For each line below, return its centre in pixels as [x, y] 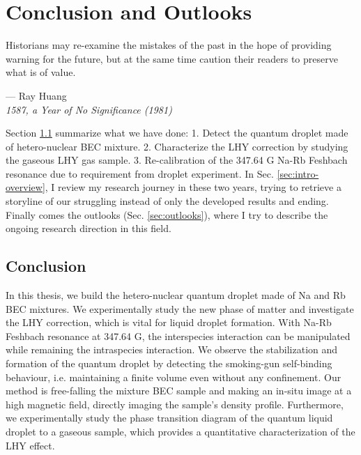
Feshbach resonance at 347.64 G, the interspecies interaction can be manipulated [178, 336]
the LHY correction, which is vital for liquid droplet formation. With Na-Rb [169, 322]
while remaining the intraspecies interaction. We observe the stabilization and [172, 349]
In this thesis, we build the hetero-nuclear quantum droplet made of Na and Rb [176, 295]
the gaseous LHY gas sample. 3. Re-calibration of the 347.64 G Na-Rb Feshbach [177, 160]
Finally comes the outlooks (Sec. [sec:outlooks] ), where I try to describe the [167, 214]
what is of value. [41, 72]
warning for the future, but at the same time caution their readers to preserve [172, 58]
